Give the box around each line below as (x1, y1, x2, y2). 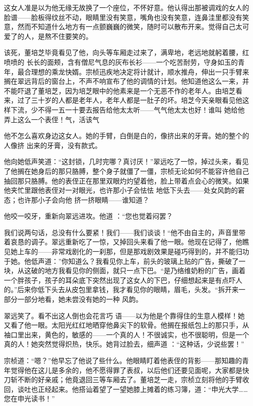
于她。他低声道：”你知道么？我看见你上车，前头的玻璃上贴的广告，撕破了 (4, 256, 239, 266)
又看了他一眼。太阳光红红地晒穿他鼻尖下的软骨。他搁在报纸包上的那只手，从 (4, 320, 249, 330)
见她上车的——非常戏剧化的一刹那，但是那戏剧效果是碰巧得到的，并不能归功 (4, 246, 249, 257)
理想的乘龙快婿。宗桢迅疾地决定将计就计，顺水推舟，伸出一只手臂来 (31, 66, 249, 76)
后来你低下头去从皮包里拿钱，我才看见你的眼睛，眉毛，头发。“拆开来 (17, 284, 239, 295)
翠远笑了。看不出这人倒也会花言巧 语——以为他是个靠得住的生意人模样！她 (4, 310, 245, 320)
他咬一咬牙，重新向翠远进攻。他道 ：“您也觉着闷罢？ (4, 211, 173, 221)
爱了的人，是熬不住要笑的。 (4, 31, 92, 41)
